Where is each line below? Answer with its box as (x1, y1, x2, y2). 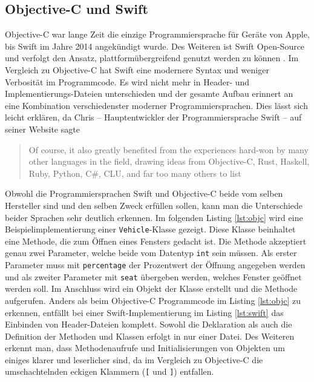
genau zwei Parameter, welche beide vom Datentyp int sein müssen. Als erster (5, 246, 297, 259)
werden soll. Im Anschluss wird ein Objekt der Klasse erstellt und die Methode (5, 282, 298, 295)
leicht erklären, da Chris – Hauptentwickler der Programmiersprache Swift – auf (5, 111, 302, 123)
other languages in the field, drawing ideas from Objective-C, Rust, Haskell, (28, 155, 310, 168)
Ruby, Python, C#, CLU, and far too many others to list (28, 166, 241, 179)
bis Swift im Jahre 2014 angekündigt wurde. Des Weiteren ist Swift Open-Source (5, 39, 305, 52)
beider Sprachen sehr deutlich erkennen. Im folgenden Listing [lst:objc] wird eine (5, 211, 303, 223)
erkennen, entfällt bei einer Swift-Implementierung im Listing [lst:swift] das (5, 306, 284, 318)
